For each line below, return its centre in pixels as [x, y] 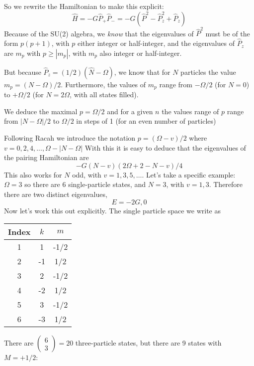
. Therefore [226, 184]
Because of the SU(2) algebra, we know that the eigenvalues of [99, 33]
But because [23, 72]
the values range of [190, 111]
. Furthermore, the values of [103, 84]
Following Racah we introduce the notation [70, 137]
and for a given [130, 111]
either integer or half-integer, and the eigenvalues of [156, 43]
